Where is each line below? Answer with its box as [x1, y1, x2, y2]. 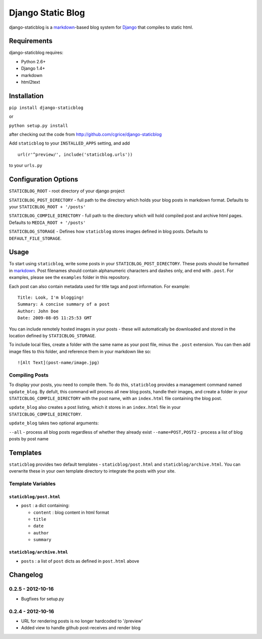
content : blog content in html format [33, 509, 109, 515]
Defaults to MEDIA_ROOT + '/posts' [9, 219, 86, 225]
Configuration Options [9, 175, 79, 183]
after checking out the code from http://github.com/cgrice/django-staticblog [9, 131, 162, 137]
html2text [21, 79, 40, 85]
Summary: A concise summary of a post [17, 302, 110, 307]
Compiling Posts [9, 371, 49, 378]
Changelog [9, 571, 43, 579]
